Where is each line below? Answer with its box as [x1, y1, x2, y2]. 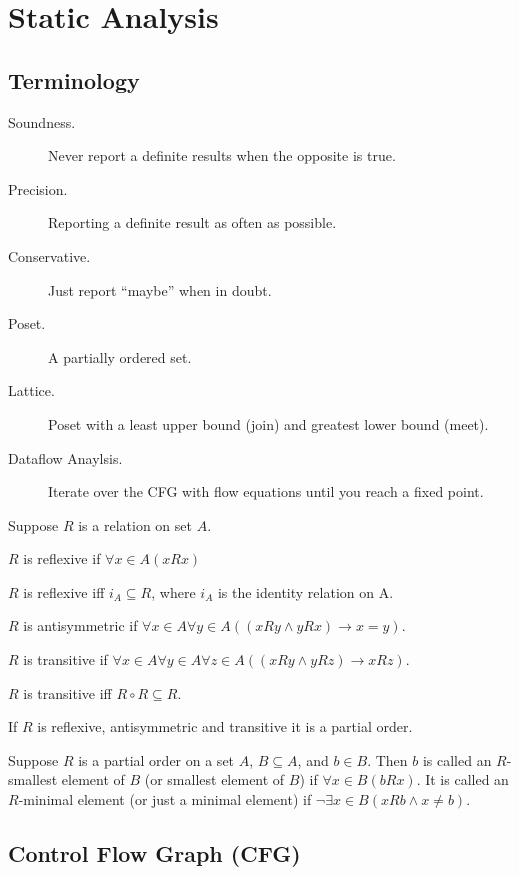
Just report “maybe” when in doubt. [48, 279, 272, 300]
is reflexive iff [23, 581, 105, 602]
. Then [367, 749, 408, 770]
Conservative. [8, 245, 91, 266]
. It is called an [416, 769, 509, 790]
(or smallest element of [144, 769, 285, 790]
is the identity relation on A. [217, 581, 394, 602]
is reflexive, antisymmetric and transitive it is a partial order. [37, 716, 413, 737]
